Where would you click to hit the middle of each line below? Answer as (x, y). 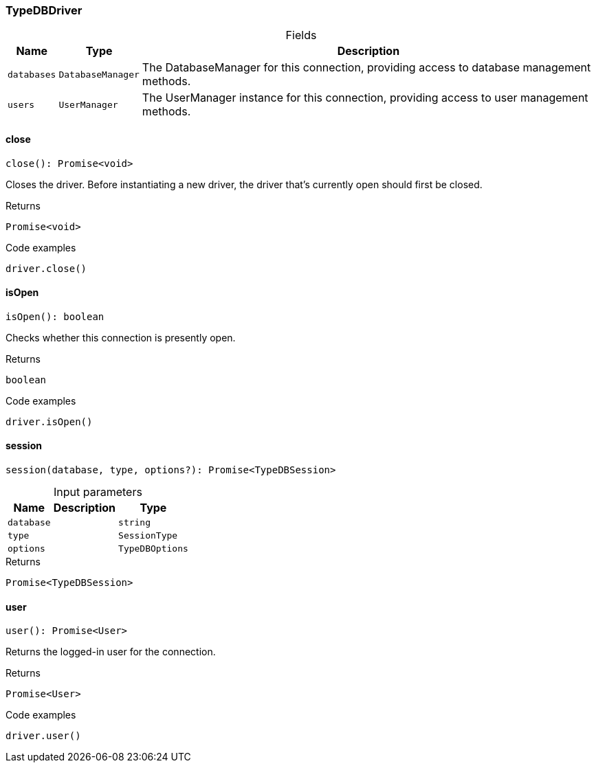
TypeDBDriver (44, 10)
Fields (301, 35)
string (135, 523)
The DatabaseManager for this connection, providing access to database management (366, 68)
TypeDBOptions (153, 549)
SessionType (148, 536)
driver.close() (46, 268)
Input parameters (98, 492)
